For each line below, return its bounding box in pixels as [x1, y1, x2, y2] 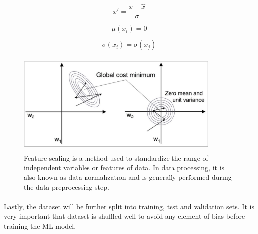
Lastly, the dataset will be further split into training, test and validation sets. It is [4, 201, 254, 211]
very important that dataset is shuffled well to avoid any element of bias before [4, 211, 245, 221]
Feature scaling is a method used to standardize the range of [24, 152, 208, 163]
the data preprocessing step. [24, 181, 109, 192]
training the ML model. [4, 221, 76, 231]
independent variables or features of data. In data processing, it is [24, 162, 225, 173]
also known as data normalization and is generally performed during [24, 172, 232, 182]
